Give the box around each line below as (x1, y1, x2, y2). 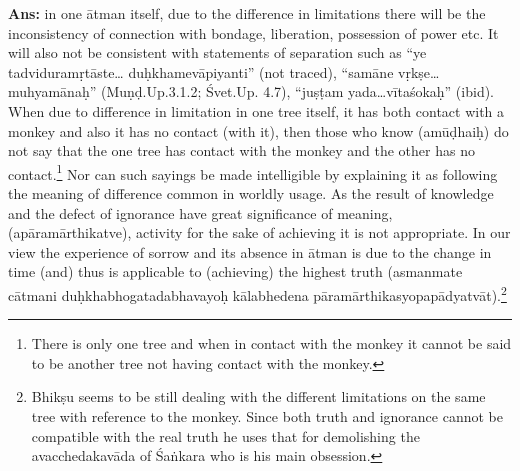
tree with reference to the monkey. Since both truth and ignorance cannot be (31, 406, 503, 426)
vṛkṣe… (398, 61, 440, 82)
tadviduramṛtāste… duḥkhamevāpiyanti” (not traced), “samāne (8, 61, 394, 82)
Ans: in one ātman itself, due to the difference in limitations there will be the (8, 3, 486, 23)
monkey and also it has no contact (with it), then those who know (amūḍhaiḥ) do (8, 120, 509, 141)
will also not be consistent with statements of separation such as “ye (8, 42, 427, 63)
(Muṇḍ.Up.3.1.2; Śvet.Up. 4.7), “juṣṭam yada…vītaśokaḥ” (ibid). (100, 81, 495, 102)
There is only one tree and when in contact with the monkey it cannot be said (31, 333, 512, 354)
